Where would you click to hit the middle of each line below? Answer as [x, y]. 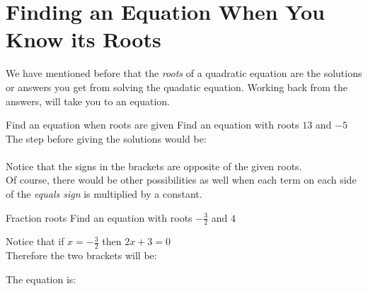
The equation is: [41, 279]
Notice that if [35, 241]
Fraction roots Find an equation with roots [99, 217]
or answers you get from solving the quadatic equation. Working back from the [177, 87]
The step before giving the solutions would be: [106, 138]
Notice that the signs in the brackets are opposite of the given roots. [154, 166]
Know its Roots [84, 39]
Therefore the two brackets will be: [81, 255]
